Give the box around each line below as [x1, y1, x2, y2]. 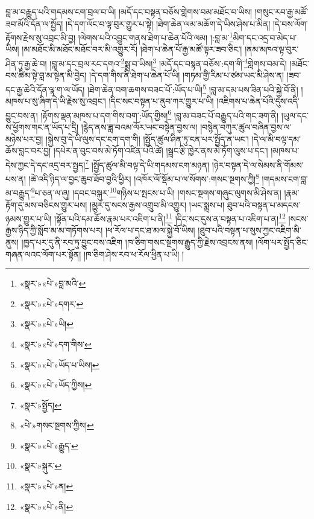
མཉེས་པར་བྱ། [5, 132, 43, 145]
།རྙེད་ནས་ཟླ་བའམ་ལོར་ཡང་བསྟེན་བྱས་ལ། [81, 120, 198, 133]
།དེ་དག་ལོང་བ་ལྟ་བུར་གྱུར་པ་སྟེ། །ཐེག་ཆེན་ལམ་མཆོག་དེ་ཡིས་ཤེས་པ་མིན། [66, 17, 271, 30]
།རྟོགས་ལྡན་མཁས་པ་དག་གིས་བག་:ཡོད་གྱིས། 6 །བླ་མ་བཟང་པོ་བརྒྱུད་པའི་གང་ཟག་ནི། [40, 107, 279, 121]
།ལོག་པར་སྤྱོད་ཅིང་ [256, 235, 309, 248]
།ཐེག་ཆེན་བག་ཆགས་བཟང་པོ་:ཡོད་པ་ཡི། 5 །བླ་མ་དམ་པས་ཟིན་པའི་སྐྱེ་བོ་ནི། [87, 81, 298, 95]
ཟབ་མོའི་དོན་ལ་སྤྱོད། [5, 17, 63, 30]
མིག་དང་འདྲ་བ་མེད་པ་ [233, 31, 297, 43]
